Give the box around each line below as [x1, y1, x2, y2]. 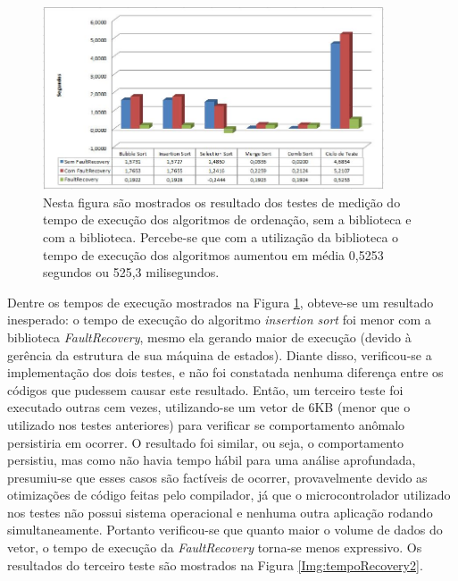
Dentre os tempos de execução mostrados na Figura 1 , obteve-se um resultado [7, 292, 434, 311]
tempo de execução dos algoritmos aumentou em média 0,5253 [43, 245, 384, 264]
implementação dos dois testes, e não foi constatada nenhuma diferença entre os [7, 363, 444, 382]
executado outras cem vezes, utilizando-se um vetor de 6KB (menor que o [7, 398, 411, 417]
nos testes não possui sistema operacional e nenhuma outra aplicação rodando [7, 502, 433, 521]
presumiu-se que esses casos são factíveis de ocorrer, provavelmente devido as [7, 467, 428, 486]
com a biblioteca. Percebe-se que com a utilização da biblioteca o [43, 227, 399, 246]
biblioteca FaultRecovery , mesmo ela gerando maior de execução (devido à [7, 327, 412, 346]
